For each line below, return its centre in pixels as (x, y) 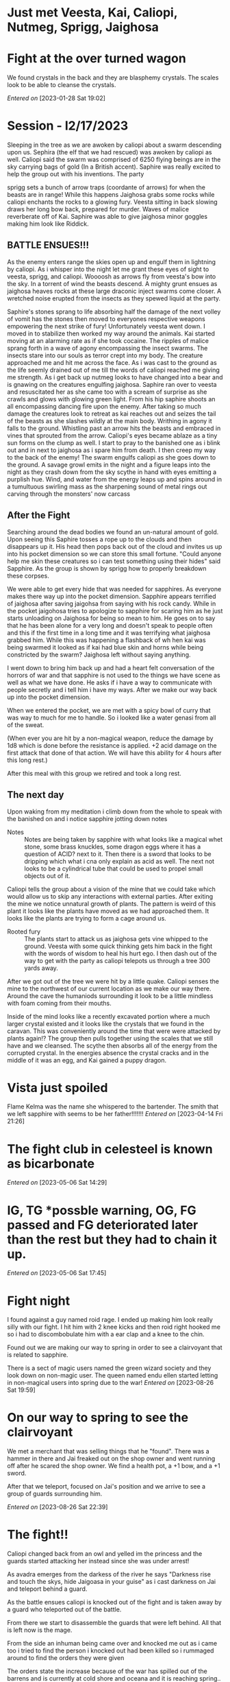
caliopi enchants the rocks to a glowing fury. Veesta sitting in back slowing (112, 202)
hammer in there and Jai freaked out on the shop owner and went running (111, 1458)
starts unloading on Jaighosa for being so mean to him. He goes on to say (111, 618)
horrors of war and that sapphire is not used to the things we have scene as (114, 675)
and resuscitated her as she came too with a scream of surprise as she (107, 392)
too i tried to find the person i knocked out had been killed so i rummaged (111, 1650)
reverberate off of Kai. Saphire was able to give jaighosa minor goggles (107, 217)
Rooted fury (24, 932)
